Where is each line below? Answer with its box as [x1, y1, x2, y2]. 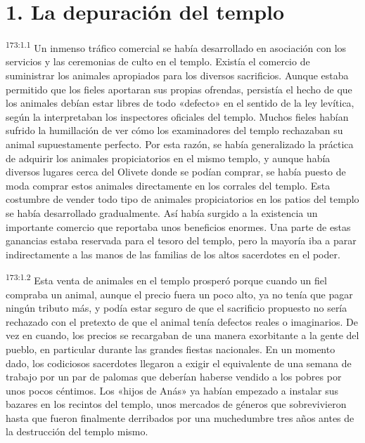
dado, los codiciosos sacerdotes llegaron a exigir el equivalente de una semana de [6, 355, 352, 370]
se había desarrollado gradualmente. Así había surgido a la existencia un [6, 205, 318, 220]
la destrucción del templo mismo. [6, 424, 148, 439]
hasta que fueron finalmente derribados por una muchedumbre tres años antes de [6, 410, 354, 425]
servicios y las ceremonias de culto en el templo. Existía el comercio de [6, 54, 310, 69]
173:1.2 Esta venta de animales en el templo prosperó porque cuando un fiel [6, 271, 327, 287]
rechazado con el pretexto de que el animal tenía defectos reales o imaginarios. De [6, 314, 359, 329]
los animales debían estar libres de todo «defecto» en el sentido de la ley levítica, [6, 95, 354, 110]
